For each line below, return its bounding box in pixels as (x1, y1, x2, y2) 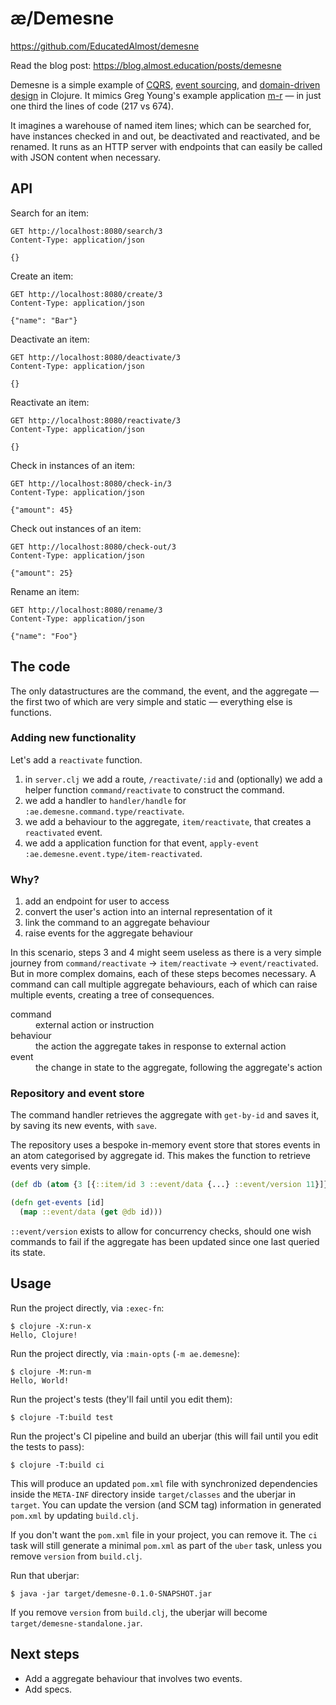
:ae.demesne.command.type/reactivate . (24, 805, 185, 817)
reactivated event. (24, 826, 103, 838)
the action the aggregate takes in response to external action (35, 1040, 287, 1052)
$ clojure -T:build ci (10, 1460, 105, 1470)
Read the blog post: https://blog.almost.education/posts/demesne (10, 59, 282, 71)
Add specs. (24, 1683, 73, 1695)
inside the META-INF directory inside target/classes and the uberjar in (10, 1488, 297, 1500)
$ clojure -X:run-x (10, 1321, 92, 1331)
